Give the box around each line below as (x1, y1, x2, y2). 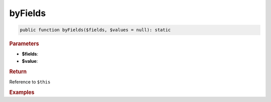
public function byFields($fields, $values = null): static (20, 27, 171, 33)
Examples (9, 88, 35, 95)
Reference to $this (9, 78, 51, 85)
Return (9, 68, 27, 75)
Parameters (9, 40, 40, 47)
